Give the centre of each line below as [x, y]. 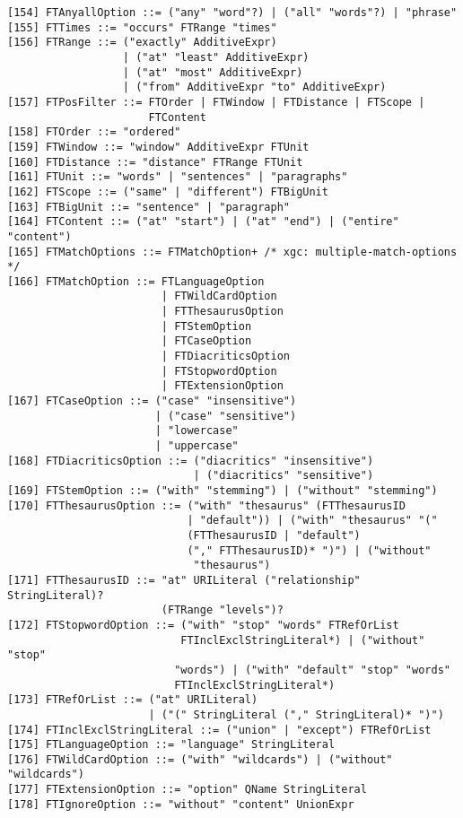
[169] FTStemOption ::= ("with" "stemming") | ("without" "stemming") [223, 491]
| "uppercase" [197, 446]
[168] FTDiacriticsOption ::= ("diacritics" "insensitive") [191, 461]
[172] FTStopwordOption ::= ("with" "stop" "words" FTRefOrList [203, 625]
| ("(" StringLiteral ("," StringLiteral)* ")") [296, 714]
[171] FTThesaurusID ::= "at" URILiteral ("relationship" [184, 580]
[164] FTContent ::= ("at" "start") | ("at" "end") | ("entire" [203, 222]
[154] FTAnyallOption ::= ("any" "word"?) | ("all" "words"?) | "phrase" [232, 13]
